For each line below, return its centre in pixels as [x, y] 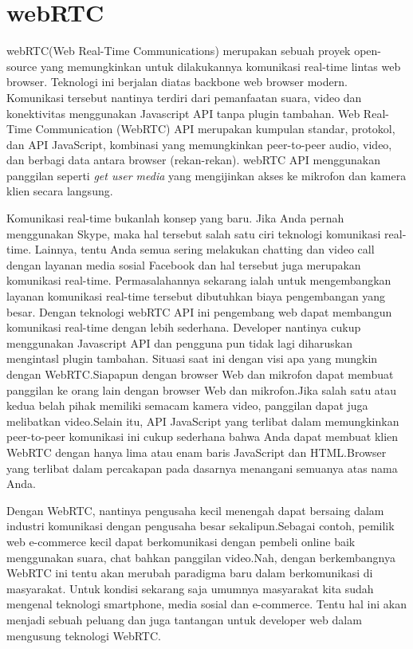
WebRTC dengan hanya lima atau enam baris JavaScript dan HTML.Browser [197, 452]
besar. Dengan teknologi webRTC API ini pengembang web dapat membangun [199, 311]
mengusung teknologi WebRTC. [84, 635]
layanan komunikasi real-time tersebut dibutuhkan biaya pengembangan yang [196, 296]
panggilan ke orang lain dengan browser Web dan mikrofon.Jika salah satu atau [202, 389]
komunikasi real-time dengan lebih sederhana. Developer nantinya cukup [184, 327]
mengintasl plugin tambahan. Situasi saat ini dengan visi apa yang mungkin [192, 358]
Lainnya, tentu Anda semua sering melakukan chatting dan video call [205, 249]
